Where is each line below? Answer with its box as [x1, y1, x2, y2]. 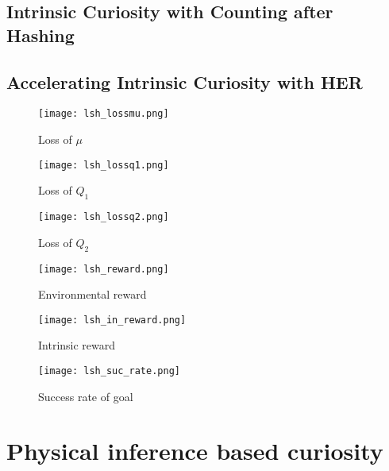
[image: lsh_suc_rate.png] [38, 365, 180, 377]
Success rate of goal [38, 388, 133, 404]
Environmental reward [38, 286, 147, 303]
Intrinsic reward [38, 337, 116, 353]
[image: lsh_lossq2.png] [38, 211, 169, 223]
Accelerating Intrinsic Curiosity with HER [6, 69, 363, 94]
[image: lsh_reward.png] [38, 263, 169, 275]
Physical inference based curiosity [6, 434, 383, 467]
